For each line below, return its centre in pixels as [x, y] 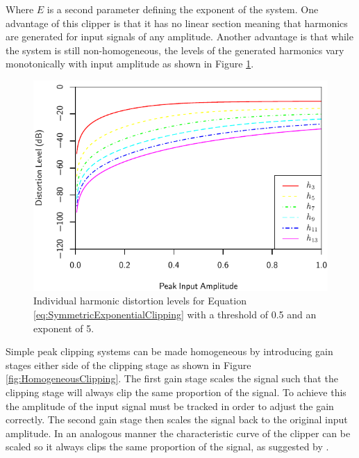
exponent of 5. [64, 328]
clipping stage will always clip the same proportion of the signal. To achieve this [176, 392]
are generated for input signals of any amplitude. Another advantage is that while [179, 36]
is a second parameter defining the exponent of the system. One [183, 9]
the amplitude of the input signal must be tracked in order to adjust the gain [170, 406]
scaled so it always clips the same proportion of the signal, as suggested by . [167, 447]
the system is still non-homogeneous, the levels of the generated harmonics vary [175, 50]
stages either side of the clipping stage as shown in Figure [128, 365]
